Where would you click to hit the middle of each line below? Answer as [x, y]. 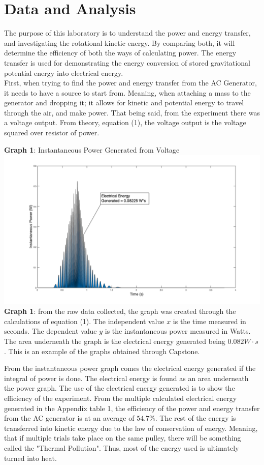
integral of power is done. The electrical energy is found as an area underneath [126, 378]
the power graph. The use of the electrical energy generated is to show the [120, 388]
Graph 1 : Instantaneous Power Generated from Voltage [92, 149]
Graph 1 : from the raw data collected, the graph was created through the [120, 311]
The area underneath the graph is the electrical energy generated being [115, 341]
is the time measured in [209, 321]
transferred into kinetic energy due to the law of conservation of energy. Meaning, [131, 428]
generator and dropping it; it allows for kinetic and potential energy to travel [124, 103]
